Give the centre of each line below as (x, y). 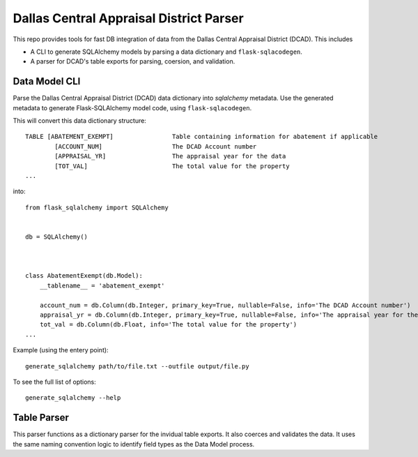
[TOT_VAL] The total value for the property (172, 166)
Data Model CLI (47, 81)
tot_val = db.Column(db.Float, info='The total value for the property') (168, 325)
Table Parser (41, 418)
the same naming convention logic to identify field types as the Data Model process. (134, 444)
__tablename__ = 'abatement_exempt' (102, 285)
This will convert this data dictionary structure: (79, 121)
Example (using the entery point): (61, 350)
